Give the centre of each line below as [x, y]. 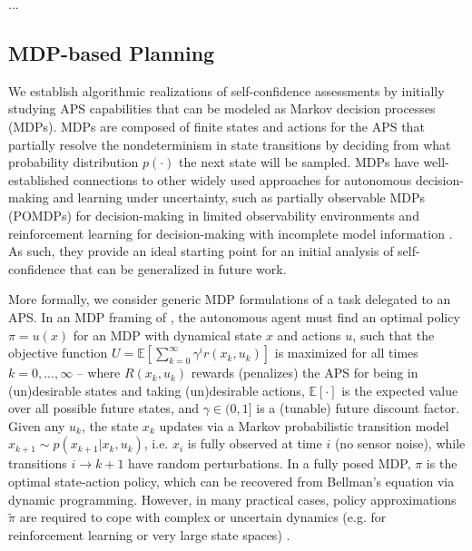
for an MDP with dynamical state [167, 335]
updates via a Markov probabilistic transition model [304, 425]
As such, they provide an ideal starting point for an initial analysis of [201, 251]
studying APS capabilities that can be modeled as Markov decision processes [222, 108]
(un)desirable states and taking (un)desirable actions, [157, 390]
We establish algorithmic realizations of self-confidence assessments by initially [226, 90]
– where [98, 373]
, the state [110, 425]
